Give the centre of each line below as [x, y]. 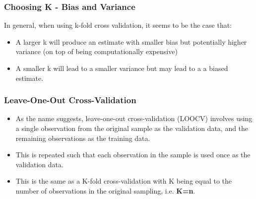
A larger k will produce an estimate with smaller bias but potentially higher [131, 41]
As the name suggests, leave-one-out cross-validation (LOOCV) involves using [134, 118]
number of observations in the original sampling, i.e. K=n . [105, 190]
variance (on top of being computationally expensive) [96, 51]
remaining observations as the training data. [83, 138]
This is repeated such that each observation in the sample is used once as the [133, 155]
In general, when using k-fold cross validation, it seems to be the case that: [118, 25]
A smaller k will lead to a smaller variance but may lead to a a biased [122, 68]
